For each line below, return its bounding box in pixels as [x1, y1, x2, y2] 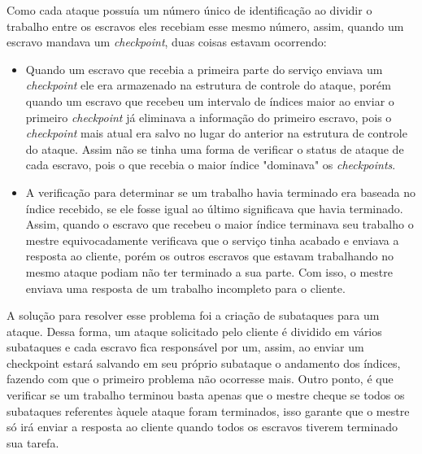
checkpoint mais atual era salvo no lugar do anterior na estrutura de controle [25, 124, 407, 142]
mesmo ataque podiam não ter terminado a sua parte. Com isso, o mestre [25, 263, 394, 280]
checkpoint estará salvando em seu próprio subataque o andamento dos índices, [7, 354, 401, 371]
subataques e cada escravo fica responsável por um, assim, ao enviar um [7, 338, 364, 356]
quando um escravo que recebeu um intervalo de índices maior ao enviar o [25, 92, 394, 109]
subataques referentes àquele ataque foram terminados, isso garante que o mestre [7, 402, 410, 419]
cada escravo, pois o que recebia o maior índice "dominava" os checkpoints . [25, 156, 396, 173]
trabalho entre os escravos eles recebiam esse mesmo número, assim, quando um [7, 17, 404, 34]
